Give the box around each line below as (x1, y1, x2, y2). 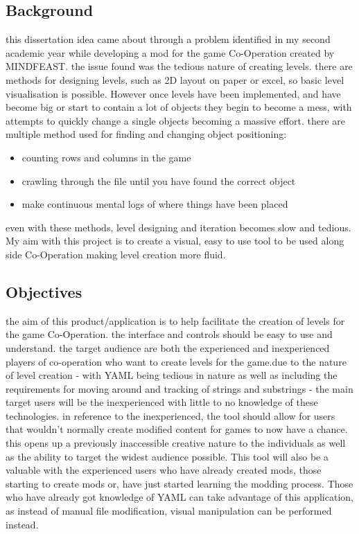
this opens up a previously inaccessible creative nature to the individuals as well (6, 436, 346, 450)
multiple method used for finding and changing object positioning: (6, 127, 287, 141)
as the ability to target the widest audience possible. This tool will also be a (6, 449, 329, 463)
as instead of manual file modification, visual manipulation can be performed (6, 504, 332, 518)
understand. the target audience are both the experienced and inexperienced (6, 340, 330, 355)
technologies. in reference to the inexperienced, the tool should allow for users (6, 408, 335, 422)
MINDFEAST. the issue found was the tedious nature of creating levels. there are (6, 59, 353, 73)
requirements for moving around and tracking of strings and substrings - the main (6, 381, 353, 395)
